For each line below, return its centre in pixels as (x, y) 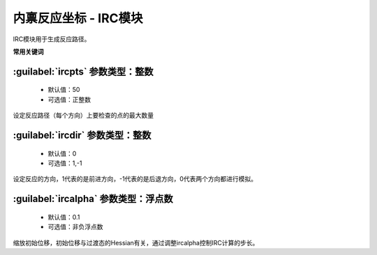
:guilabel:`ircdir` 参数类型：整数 (82, 135)
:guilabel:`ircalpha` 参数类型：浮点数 (93, 199)
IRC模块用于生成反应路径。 (52, 39)
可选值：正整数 (69, 99)
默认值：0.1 (64, 217)
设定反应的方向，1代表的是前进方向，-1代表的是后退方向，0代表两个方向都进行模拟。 (135, 179)
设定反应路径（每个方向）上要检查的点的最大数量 (83, 116)
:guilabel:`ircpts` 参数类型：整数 (83, 71)
